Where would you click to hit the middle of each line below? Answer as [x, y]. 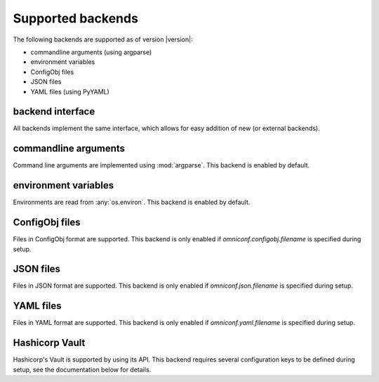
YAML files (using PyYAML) [70, 91]
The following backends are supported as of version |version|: [103, 39]
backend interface [54, 112]
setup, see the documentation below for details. [82, 369]
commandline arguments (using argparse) [91, 52]
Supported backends [75, 18]
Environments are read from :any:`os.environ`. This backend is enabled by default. [132, 202]
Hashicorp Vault [49, 343]
